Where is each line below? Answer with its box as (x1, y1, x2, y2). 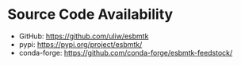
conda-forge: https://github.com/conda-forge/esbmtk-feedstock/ (18, 48, 233, 57)
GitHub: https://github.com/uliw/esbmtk (18, 31, 149, 41)
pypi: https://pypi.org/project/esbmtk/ (18, 39, 143, 49)
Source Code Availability (7, 5, 174, 23)
